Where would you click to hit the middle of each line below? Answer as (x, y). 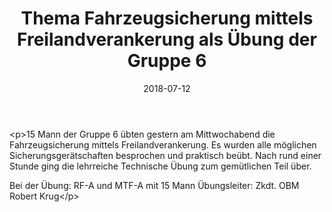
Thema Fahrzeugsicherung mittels (167, 18)
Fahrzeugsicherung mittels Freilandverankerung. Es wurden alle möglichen (163, 144)
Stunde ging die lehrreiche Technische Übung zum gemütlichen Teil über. (160, 166)
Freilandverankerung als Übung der (167, 39)
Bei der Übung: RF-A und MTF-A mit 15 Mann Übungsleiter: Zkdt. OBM (154, 185)
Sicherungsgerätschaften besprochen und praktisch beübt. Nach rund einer (165, 155)
